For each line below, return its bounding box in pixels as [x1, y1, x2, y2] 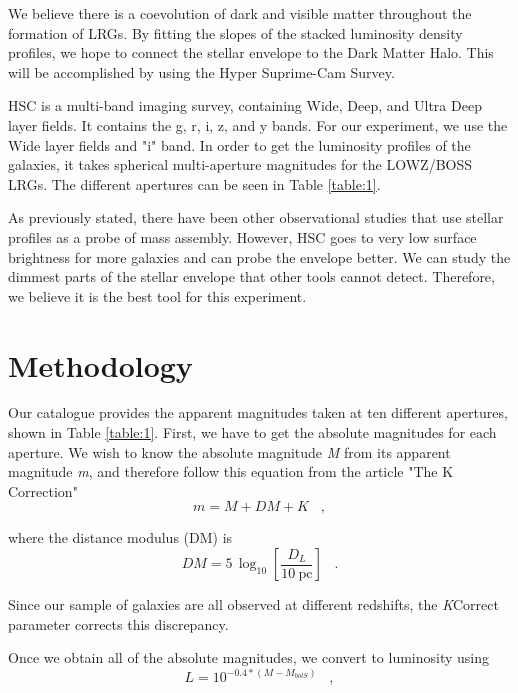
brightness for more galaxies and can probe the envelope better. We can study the [8, 246, 511, 267]
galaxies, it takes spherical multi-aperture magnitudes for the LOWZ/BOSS [8, 154, 473, 175]
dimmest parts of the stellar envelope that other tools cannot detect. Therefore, [8, 266, 495, 287]
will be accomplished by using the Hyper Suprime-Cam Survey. [8, 61, 395, 82]
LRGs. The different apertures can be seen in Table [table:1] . [8, 173, 381, 194]
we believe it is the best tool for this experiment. [8, 285, 307, 306]
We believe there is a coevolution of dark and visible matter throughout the [8, 3, 472, 23]
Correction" [8, 480, 78, 501]
